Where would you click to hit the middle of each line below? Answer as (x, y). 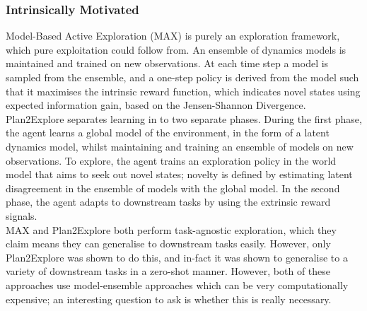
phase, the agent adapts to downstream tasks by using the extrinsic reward (168, 202)
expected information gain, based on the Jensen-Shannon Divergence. (156, 105)
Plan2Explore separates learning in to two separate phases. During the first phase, (184, 118)
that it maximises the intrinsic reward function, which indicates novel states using (183, 91)
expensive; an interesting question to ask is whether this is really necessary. (169, 299)
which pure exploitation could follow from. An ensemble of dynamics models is (176, 49)
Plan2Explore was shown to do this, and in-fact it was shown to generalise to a (177, 257)
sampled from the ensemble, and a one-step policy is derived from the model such (182, 77)
